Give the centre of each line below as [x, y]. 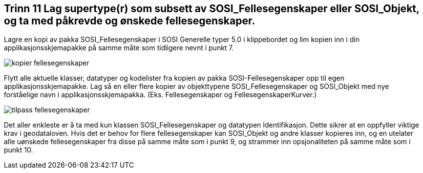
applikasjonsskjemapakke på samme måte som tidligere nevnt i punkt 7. [119, 48]
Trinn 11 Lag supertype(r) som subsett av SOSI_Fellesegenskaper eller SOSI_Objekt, [212, 9]
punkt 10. [19, 150]
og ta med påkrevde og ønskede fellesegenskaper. [130, 21]
